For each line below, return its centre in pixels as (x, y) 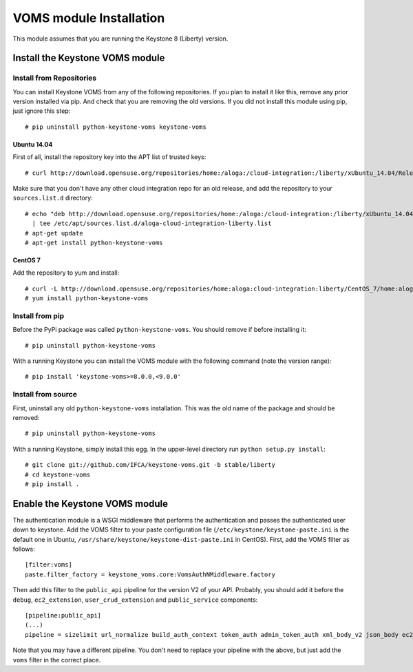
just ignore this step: (42, 111)
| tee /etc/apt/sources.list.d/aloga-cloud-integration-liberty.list (152, 223)
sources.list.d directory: (53, 198)
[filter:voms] (49, 565)
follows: (24, 549)
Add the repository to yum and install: (66, 273)
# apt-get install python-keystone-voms (94, 243)
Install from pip (39, 315)
